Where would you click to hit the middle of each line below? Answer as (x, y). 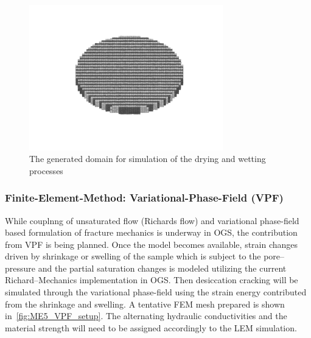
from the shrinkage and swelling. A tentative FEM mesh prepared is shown (145, 304)
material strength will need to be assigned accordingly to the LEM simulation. (151, 327)
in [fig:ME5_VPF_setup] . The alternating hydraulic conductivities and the (146, 316)
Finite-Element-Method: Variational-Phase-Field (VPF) (144, 198)
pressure (20, 268)
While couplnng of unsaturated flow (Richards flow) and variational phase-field (152, 220)
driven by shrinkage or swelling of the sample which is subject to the (133, 256)
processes (46, 170)
